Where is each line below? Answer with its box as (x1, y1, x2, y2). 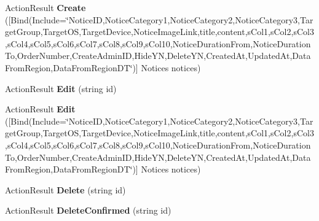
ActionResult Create (5, 1, 86, 14)
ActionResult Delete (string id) (5, 183, 126, 196)
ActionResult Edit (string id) (5, 82, 117, 95)
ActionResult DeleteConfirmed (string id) (5, 204, 171, 217)
